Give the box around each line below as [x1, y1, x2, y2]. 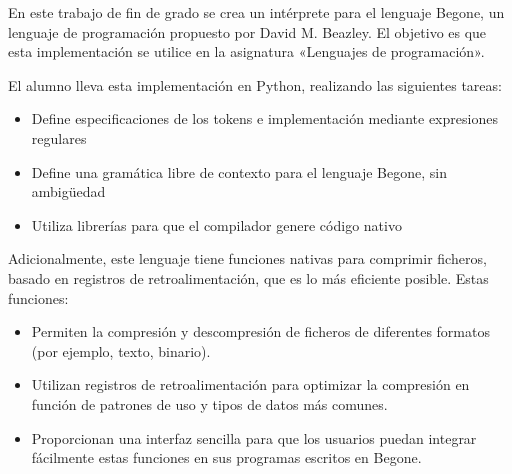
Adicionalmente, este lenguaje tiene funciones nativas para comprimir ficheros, [8, 248, 487, 269]
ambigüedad [31, 181, 106, 202]
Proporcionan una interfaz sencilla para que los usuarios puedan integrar [31, 427, 477, 448]
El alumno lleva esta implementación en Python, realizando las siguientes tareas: [8, 74, 502, 95]
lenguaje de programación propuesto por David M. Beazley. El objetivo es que [8, 21, 487, 42]
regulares [31, 127, 87, 148]
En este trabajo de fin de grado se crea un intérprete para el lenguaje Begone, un [8, 2, 505, 22]
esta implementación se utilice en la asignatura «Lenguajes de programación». [8, 41, 485, 62]
